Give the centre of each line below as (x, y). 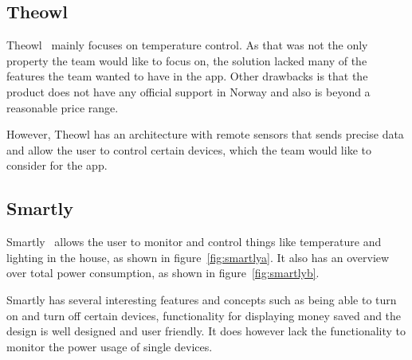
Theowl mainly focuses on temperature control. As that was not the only (187, 45)
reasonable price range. (63, 107)
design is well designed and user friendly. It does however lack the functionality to (206, 331)
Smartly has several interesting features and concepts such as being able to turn (202, 299)
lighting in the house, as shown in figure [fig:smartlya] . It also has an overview (198, 257)
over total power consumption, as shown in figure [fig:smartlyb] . (163, 273)
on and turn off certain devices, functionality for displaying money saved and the (204, 315)
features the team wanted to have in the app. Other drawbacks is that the (187, 76)
